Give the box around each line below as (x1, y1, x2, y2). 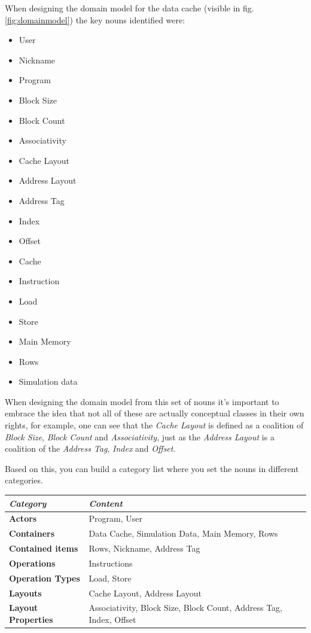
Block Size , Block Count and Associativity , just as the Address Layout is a (5, 430, 275, 443)
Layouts (9, 586, 42, 599)
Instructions (89, 556, 133, 569)
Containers (9, 527, 55, 540)
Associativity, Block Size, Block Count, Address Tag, (89, 601, 283, 614)
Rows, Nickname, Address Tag (89, 542, 200, 555)
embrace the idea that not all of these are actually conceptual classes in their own (5, 407, 304, 419)
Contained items (9, 542, 78, 555)
